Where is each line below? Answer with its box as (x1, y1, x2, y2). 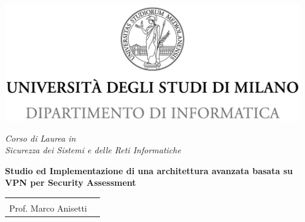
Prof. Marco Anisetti (9, 201, 87, 214)
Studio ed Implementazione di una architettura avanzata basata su (5, 164, 293, 177)
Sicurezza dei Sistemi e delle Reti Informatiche (5, 144, 181, 156)
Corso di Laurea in (5, 131, 76, 144)
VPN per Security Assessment (5, 176, 136, 189)
